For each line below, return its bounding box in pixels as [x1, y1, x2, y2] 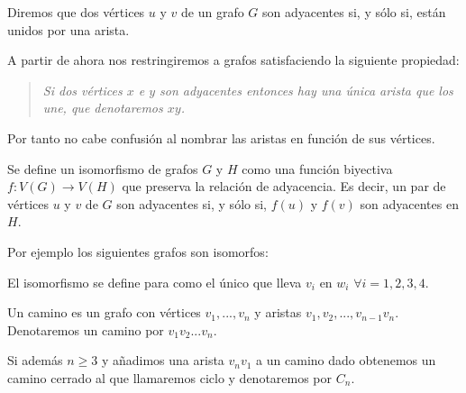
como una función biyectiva [242, 159, 393, 178]
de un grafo [181, 3, 244, 21]
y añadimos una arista [101, 351, 224, 370]
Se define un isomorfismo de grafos [7, 159, 198, 178]
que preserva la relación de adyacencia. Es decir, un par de [122, 177, 446, 196]
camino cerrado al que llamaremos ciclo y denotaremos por [7, 368, 333, 387]
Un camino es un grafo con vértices [7, 303, 201, 322]
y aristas [254, 303, 302, 322]
